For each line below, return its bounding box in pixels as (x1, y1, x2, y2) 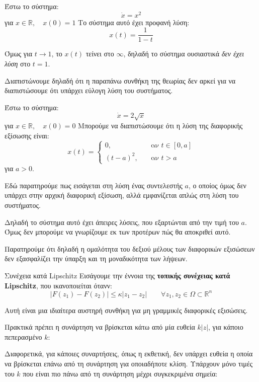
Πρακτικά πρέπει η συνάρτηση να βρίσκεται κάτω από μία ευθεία (5, 322, 195, 332)
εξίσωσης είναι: (5, 130, 49, 140)
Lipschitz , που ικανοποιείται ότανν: (5, 280, 112, 290)
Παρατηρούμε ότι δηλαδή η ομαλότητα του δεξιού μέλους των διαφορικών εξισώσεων (5, 243, 255, 254)
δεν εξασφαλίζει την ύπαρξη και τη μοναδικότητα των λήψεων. (5, 253, 188, 264)
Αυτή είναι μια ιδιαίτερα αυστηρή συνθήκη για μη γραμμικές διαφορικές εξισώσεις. (5, 304, 248, 315)
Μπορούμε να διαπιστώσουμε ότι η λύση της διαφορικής (78, 120, 243, 130)
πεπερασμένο (5, 331, 42, 342)
